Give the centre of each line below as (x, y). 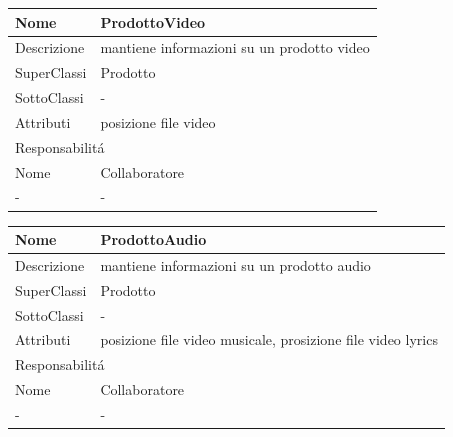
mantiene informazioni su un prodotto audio (235, 264)
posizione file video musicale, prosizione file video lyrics (269, 339)
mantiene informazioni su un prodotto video (235, 47)
